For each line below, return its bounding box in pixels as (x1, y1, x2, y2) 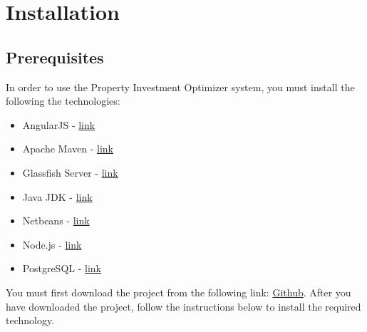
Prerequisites (6, 46, 104, 68)
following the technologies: (6, 93, 120, 108)
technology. (6, 313, 55, 328)
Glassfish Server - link (22, 165, 118, 180)
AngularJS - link (22, 117, 95, 132)
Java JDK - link (22, 189, 93, 204)
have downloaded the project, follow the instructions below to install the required (6, 299, 361, 313)
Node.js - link (22, 237, 82, 251)
